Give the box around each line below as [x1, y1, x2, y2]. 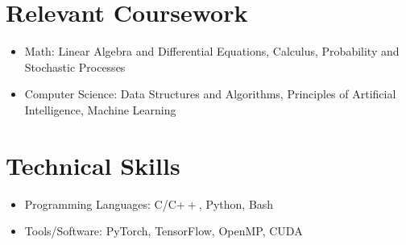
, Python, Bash [198, 195, 274, 212]
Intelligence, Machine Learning [24, 101, 176, 118]
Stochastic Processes [24, 58, 126, 75]
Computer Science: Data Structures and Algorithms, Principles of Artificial [24, 85, 396, 102]
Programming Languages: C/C [24, 195, 176, 212]
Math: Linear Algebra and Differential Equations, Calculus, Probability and [24, 43, 400, 60]
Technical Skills [6, 148, 180, 181]
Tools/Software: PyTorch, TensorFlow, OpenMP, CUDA [24, 222, 303, 239]
